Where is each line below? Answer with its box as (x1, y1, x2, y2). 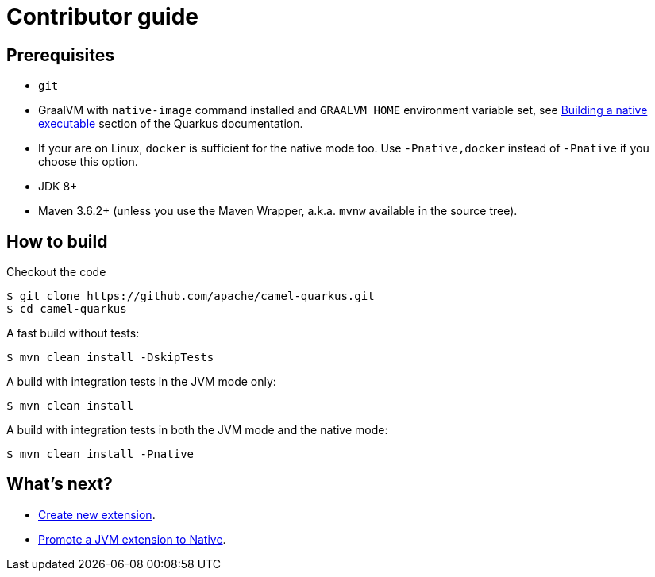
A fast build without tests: (6, 326, 140, 340)
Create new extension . (38, 507, 156, 521)
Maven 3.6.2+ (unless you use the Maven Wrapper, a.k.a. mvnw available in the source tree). (38, 204, 518, 218)
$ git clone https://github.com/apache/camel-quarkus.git (6, 290, 375, 303)
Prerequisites (6, 44, 114, 65)
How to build (6, 231, 108, 252)
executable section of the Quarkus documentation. (38, 117, 303, 131)
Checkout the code (6, 265, 106, 279)
